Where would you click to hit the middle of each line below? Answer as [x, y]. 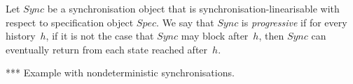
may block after [215, 36]
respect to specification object [70, 22]
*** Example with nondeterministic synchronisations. [120, 73]
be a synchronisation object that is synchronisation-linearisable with [193, 8]
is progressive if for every [294, 22]
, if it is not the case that [100, 36]
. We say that [185, 22]
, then [271, 36]
